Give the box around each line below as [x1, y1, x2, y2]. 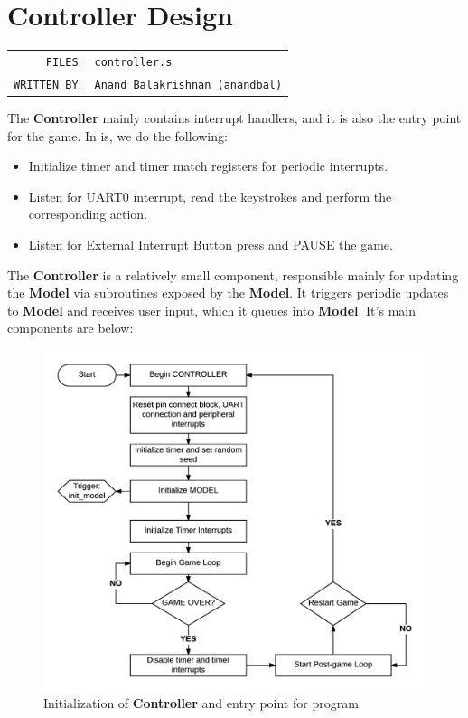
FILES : [45, 51, 82, 70]
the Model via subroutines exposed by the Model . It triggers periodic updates [7, 283, 449, 302]
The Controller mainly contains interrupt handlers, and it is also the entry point [7, 108, 462, 127]
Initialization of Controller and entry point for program [43, 694, 359, 713]
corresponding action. [28, 204, 148, 223]
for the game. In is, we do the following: [7, 126, 228, 145]
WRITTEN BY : [14, 73, 82, 92]
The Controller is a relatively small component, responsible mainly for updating [7, 265, 459, 284]
